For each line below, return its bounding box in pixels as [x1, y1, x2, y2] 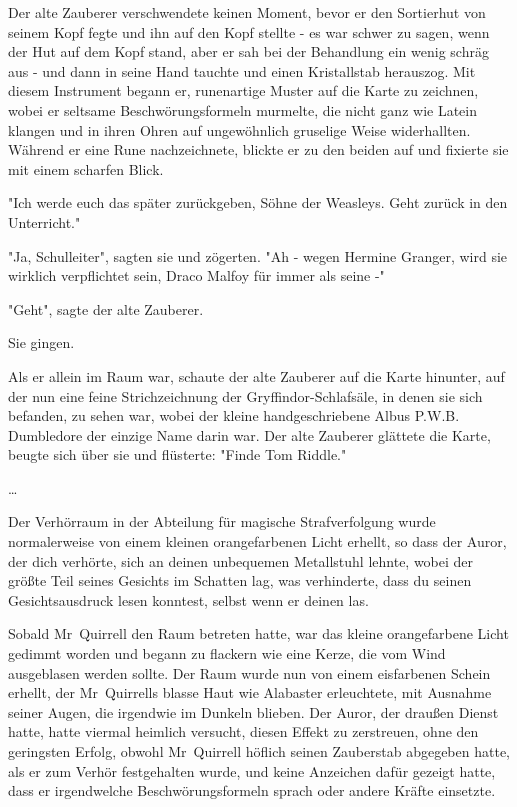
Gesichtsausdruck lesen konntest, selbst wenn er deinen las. [8, 589, 369, 610]
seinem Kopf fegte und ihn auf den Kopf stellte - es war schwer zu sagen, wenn [8, 21, 490, 42]
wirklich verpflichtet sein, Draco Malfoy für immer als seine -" [8, 265, 385, 286]
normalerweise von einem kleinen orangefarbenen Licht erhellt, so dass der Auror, [8, 531, 507, 552]
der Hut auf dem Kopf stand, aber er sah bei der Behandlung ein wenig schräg [8, 41, 489, 62]
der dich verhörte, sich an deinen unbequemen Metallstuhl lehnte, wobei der [8, 550, 474, 571]
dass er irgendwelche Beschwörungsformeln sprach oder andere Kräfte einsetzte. [8, 780, 496, 801]
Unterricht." [8, 211, 81, 232]
